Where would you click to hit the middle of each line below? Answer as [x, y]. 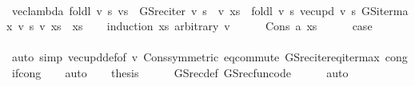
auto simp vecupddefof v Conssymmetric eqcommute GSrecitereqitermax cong [209, 57]
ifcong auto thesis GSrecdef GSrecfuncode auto [180, 72]
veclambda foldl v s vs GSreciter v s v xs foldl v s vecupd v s [184, 10]
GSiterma [385, 10]
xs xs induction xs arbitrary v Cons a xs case [211, 26]
